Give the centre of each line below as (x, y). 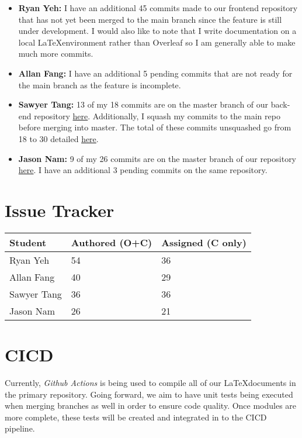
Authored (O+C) (112, 242)
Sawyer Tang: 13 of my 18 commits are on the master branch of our (143, 104)
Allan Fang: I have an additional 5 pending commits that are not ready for (155, 73)
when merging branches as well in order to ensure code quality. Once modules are (151, 406)
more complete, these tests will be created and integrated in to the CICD (136, 417)
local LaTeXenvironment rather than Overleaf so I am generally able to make (157, 42)
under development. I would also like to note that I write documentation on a (157, 31)
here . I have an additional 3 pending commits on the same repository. (143, 170)
